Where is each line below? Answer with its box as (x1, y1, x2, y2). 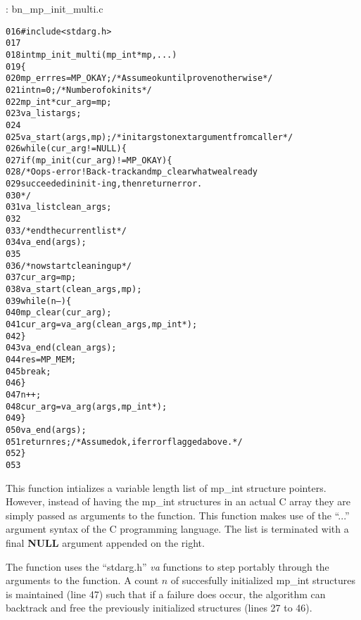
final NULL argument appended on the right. (6, 535, 205, 550)
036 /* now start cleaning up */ (6, 260, 132, 271)
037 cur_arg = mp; (6, 272, 77, 283)
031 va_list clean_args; (6, 202, 112, 213)
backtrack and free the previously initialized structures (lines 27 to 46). (6, 600, 312, 615)
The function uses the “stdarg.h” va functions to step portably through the (6, 559, 329, 574)
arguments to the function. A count (6, 573, 159, 588)
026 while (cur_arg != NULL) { (6, 144, 127, 154)
